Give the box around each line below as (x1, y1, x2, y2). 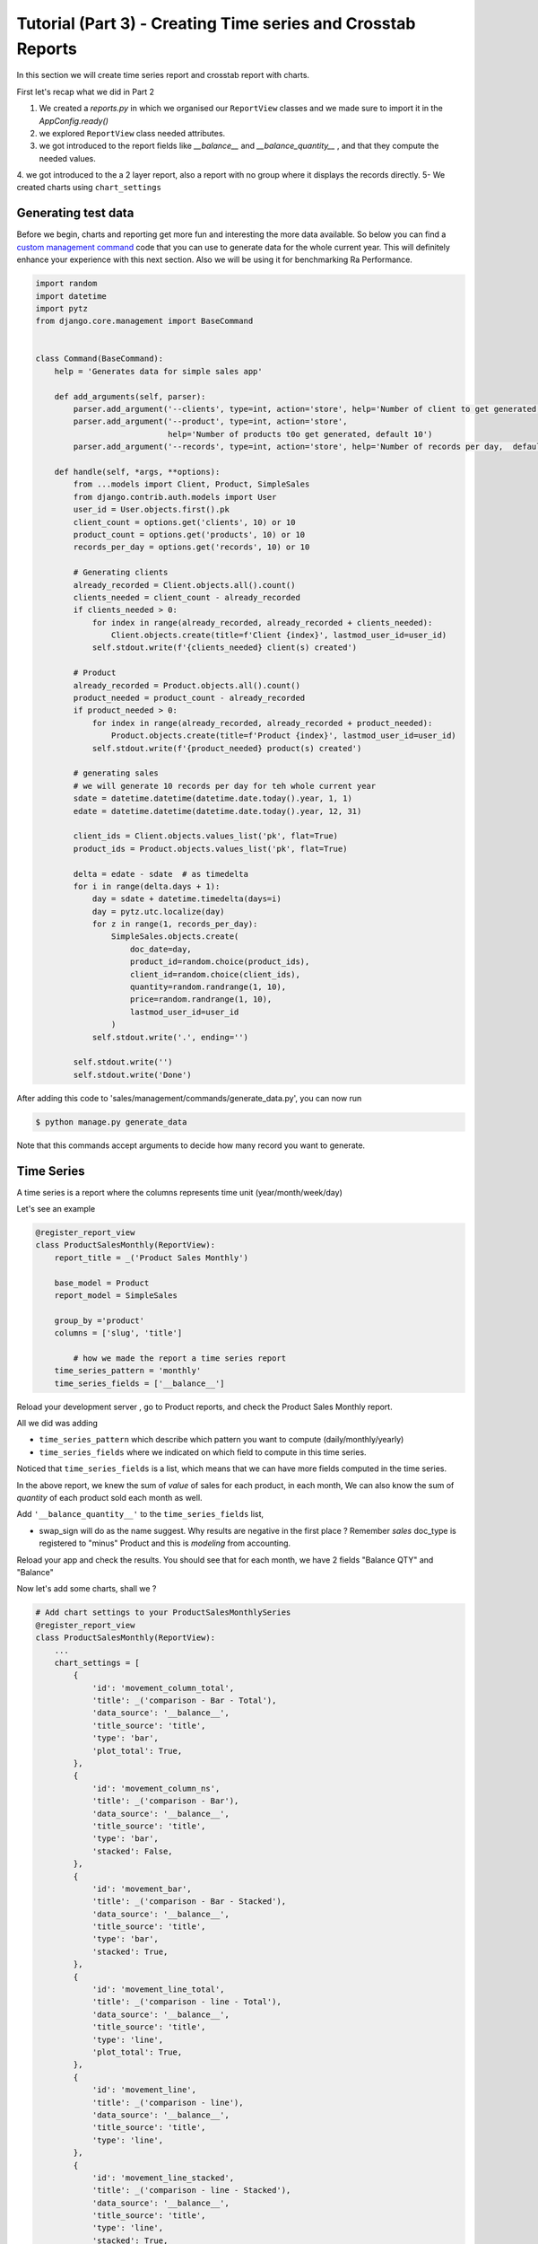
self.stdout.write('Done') (73, 1069, 192, 1080)
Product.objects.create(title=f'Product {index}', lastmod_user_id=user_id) (110, 731, 456, 741)
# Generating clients (73, 567, 169, 578)
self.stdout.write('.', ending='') (91, 1032, 248, 1042)
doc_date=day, (130, 943, 192, 954)
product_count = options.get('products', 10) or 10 (73, 530, 306, 539)
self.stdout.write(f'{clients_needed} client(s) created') (91, 643, 358, 653)
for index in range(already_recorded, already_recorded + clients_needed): (91, 618, 433, 627)
